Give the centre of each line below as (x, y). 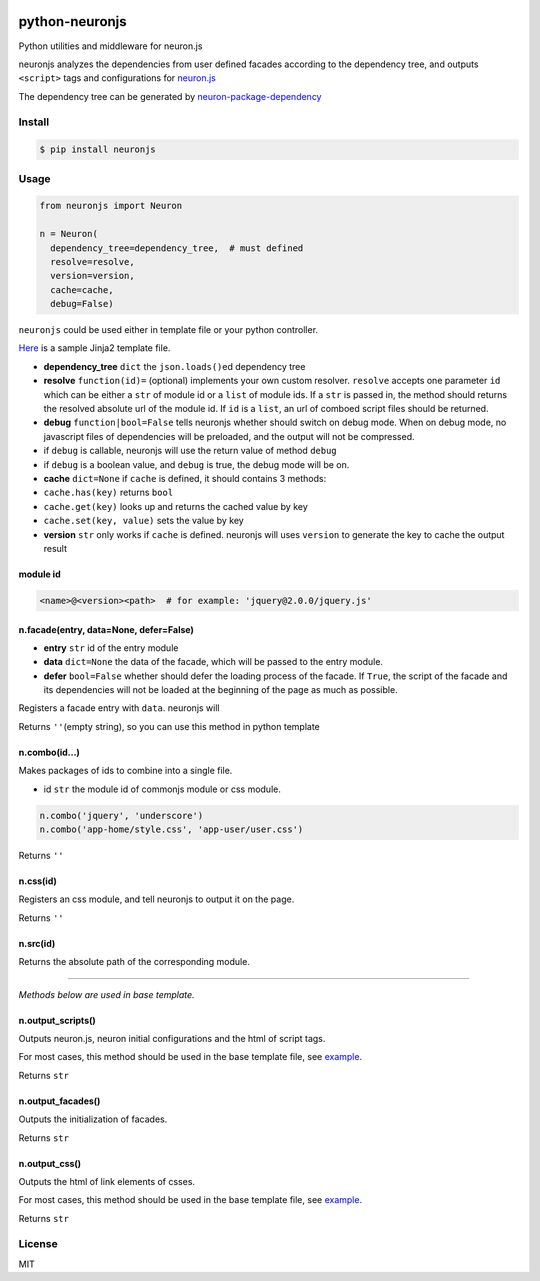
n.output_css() (50, 1163)
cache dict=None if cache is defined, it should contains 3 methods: (185, 478)
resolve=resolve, (92, 261)
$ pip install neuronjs (98, 149)
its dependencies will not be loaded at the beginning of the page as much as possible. (221, 690)
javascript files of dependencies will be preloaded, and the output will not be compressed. (229, 436)
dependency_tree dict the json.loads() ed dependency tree (174, 366)
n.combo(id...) (49, 752)
